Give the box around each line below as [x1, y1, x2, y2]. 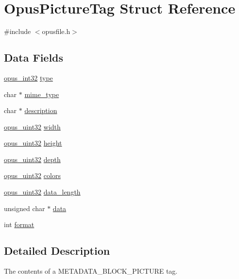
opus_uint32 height [4, 138, 62, 148]
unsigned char [4, 203, 45, 213]
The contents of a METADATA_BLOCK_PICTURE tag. [4, 266, 178, 276]
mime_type [24, 89, 59, 99]
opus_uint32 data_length [4, 187, 81, 197]
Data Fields [4, 50, 64, 65]
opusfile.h [42, 26, 70, 36]
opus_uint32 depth [4, 154, 61, 164]
